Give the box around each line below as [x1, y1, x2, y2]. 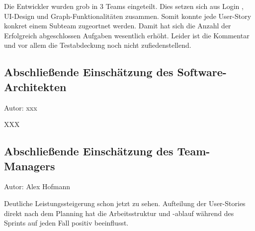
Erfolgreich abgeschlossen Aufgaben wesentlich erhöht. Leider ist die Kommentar [4, 30, 250, 40]
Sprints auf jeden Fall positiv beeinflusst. [4, 218, 129, 228]
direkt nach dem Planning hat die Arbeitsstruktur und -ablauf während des [4, 208, 234, 218]
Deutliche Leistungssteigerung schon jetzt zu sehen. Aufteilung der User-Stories [4, 198, 246, 208]
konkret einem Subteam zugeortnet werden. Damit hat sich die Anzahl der [4, 20, 231, 31]
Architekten [4, 79, 67, 94]
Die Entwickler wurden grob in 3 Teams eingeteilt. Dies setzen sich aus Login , [4, 1, 244, 11]
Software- [177, 64, 227, 80]
